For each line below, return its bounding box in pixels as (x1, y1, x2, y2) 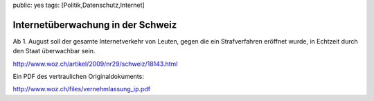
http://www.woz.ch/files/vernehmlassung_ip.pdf (12, 85, 151, 93)
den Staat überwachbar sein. (12, 47, 96, 55)
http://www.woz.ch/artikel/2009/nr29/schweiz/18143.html (12, 59, 178, 68)
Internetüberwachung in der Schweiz (12, 19, 177, 30)
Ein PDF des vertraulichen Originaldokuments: (12, 73, 145, 81)
